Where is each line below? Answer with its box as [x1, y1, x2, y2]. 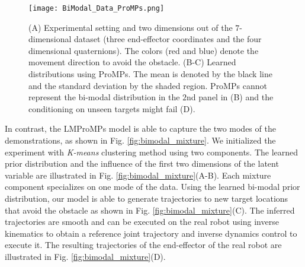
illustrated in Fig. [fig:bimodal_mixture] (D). [5, 250, 166, 262]
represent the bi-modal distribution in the [28, 91, 180, 103]
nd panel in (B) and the [187, 91, 274, 103]
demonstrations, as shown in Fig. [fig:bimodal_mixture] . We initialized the [5, 134, 276, 146]
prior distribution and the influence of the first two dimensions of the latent [5, 157, 279, 170]
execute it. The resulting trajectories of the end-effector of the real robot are [5, 239, 282, 251]
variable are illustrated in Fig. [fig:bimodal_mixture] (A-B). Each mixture [5, 169, 271, 181]
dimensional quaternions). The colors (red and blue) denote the [28, 44, 259, 56]
